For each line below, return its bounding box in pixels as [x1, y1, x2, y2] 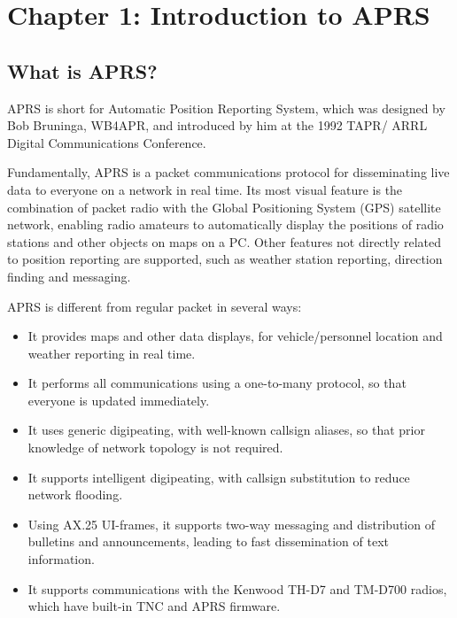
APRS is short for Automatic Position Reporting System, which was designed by [7, 98, 445, 117]
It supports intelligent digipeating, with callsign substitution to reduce [27, 467, 410, 486]
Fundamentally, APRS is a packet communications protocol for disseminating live [7, 163, 450, 182]
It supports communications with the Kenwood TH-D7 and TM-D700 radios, [27, 579, 447, 598]
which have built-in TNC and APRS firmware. [27, 597, 281, 615]
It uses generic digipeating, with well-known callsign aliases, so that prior [27, 421, 425, 439]
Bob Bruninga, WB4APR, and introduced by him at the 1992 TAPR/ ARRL [7, 116, 428, 135]
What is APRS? [7, 57, 158, 84]
